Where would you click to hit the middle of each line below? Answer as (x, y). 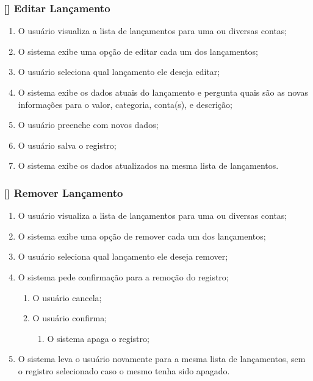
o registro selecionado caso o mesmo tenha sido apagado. (124, 370)
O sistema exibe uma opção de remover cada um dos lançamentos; (142, 236)
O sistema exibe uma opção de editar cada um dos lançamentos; (138, 51)
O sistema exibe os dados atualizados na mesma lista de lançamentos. (148, 166)
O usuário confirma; (70, 318)
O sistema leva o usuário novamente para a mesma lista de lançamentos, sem (162, 359)
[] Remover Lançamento (63, 192)
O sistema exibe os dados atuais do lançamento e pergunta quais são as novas (163, 92)
